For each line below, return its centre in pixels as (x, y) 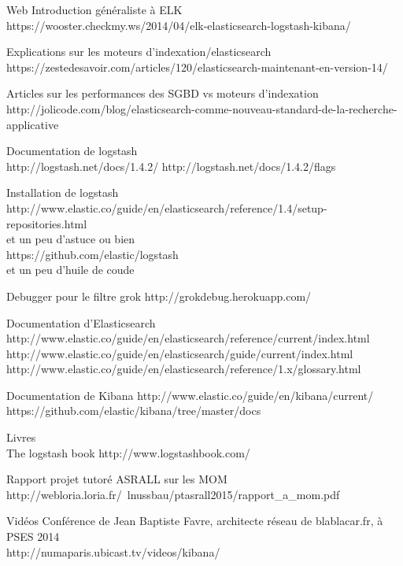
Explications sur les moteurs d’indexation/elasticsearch (139, 52)
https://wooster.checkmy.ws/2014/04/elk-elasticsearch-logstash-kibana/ (179, 25)
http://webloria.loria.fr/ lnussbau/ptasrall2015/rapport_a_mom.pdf (173, 494)
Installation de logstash (63, 192)
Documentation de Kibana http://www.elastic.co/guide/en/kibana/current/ (190, 395)
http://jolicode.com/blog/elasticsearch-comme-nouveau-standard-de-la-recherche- (202, 108)
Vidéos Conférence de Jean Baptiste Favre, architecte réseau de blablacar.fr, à (195, 521)
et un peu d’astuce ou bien (71, 239)
